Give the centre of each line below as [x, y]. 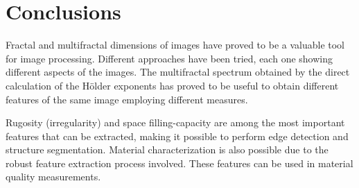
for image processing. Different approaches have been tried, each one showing [169, 58]
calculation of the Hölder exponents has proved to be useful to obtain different [172, 85]
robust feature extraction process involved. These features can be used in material [179, 163]
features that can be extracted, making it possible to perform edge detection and [177, 136]
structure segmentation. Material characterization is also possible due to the [167, 149]
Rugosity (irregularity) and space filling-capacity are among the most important [175, 122]
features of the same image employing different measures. [127, 99]
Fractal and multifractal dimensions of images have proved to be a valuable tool [175, 45]
